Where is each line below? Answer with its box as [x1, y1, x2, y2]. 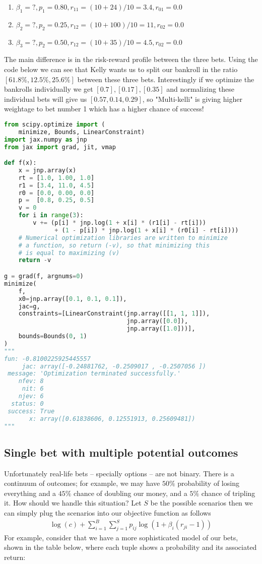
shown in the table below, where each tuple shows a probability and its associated [4, 542, 257, 552]
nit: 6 [22, 385, 44, 393]
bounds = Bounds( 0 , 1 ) [18, 333, 87, 340]
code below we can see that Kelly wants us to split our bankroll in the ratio [4, 64, 238, 74]
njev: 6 [18, 393, 44, 400]
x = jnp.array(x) [18, 166, 77, 174]
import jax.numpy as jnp [4, 136, 87, 143]
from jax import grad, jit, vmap [4, 143, 116, 151]
